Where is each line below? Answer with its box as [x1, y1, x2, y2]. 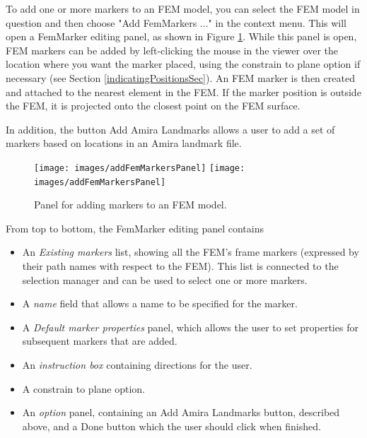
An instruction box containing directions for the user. [22, 357, 252, 372]
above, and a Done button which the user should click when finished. [22, 418, 321, 433]
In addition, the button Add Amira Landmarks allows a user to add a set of [6, 122, 335, 136]
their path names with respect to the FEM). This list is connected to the [22, 259, 339, 273]
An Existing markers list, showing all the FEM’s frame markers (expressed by [22, 244, 359, 259]
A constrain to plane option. [22, 381, 146, 396]
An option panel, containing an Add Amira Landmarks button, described [22, 405, 340, 420]
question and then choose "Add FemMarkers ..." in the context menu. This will [6, 15, 347, 30]
